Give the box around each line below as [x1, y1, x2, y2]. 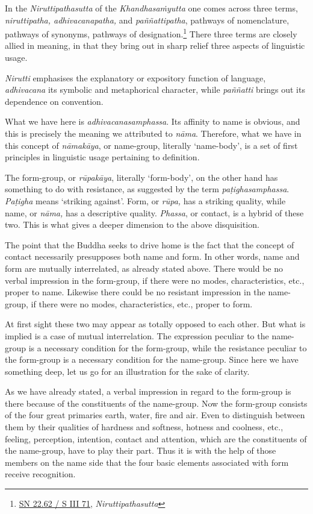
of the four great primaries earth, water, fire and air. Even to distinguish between [5, 409, 305, 421]
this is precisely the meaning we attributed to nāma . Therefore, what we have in [5, 127, 302, 139]
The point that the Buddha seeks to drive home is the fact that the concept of [5, 238, 294, 251]
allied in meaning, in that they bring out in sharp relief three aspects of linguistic [5, 39, 305, 52]
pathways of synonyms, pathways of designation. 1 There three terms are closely [5, 26, 297, 40]
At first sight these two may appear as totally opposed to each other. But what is [5, 318, 306, 330]
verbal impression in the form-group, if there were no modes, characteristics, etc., [5, 274, 305, 286]
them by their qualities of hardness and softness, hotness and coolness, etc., [5, 421, 284, 433]
